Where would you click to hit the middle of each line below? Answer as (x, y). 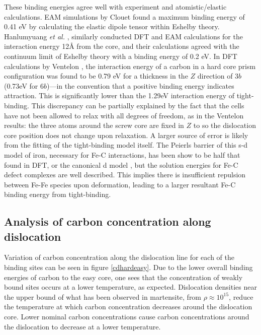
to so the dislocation (225, 125)
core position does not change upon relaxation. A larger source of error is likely (126, 135)
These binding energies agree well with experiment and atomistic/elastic (115, 7)
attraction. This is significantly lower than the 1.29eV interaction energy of (119, 95)
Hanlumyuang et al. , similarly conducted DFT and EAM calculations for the (123, 36)
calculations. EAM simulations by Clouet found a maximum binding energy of (124, 16)
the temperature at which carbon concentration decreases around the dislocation (128, 307)
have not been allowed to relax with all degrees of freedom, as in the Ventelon (124, 115)
